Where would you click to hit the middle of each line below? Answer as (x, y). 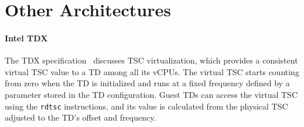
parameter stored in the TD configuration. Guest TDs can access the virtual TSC (151, 94)
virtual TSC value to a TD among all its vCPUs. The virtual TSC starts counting (152, 71)
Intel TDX (26, 38)
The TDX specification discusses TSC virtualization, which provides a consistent (151, 60)
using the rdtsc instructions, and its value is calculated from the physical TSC (146, 106)
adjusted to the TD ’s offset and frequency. (81, 117)
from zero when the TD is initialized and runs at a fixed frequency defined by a (147, 83)
